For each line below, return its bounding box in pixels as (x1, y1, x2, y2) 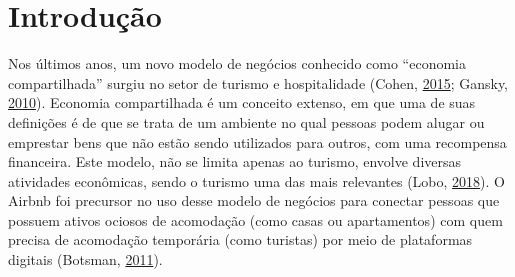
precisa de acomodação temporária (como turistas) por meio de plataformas (8, 229, 473, 250)
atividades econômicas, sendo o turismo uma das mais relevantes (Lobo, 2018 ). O (8, 170, 505, 191)
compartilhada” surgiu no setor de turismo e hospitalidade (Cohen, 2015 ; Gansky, (8, 72, 509, 93)
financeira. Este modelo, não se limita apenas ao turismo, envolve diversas (8, 151, 462, 172)
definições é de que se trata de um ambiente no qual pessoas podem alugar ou (8, 111, 485, 132)
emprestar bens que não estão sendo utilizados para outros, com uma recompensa (8, 131, 507, 152)
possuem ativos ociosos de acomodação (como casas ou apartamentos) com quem (8, 209, 503, 230)
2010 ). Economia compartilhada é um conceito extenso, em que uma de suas (8, 92, 476, 113)
